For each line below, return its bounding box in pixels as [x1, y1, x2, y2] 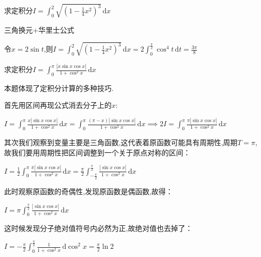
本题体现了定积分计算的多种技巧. [4, 82, 114, 93]
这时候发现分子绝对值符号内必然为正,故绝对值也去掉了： [4, 223, 192, 233]
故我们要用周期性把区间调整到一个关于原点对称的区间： [4, 147, 190, 157]
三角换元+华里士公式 [4, 24, 74, 35]
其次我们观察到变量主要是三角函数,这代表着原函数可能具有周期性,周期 [4, 137, 237, 148]
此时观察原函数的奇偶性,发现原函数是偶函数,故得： [4, 185, 173, 196]
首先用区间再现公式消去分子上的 [4, 100, 112, 110]
